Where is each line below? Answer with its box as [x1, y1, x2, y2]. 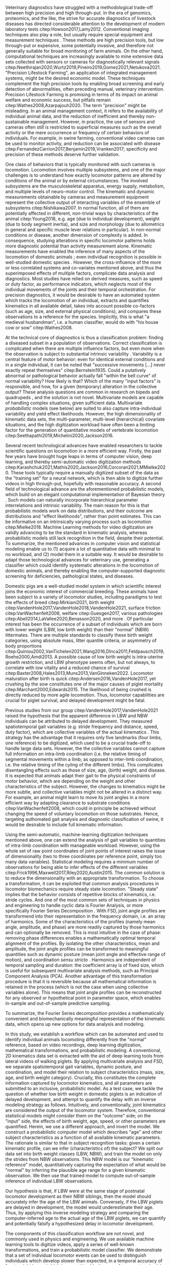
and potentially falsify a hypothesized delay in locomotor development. [5, 1220, 154, 1227]
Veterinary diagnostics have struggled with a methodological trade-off [5, 5, 153, 10]
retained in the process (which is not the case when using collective [5, 984, 149, 990]
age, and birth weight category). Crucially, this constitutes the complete [5, 1074, 156, 1081]
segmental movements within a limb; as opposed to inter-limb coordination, [5, 756, 164, 762]
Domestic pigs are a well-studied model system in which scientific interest [5, 583, 162, 589]
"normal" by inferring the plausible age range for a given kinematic [5, 1167, 145, 1173]
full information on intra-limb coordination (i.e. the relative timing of [5, 751, 146, 757]
